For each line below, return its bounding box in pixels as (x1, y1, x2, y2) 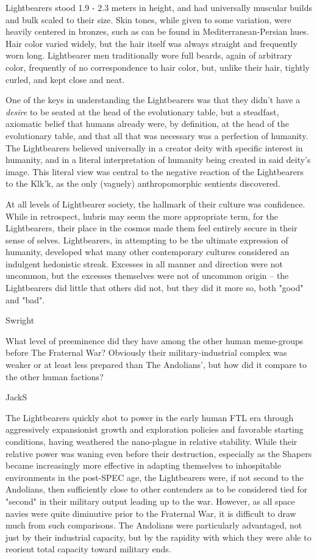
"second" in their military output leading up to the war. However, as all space (5, 494, 295, 507)
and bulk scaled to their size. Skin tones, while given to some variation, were (5, 13, 291, 26)
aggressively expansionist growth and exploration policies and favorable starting (5, 423, 304, 436)
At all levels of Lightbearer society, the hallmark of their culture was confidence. (5, 197, 305, 210)
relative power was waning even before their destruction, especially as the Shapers (5, 447, 312, 460)
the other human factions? (5, 370, 104, 383)
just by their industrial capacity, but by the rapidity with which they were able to (5, 530, 312, 543)
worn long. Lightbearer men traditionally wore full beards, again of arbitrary (5, 49, 293, 62)
